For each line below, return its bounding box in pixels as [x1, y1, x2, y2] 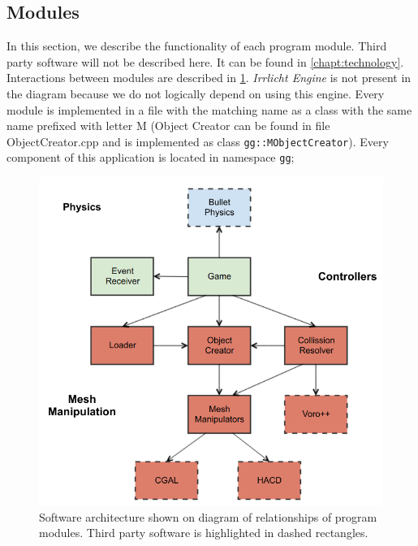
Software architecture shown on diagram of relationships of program [39, 508, 377, 525]
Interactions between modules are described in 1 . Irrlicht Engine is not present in [6, 69, 412, 86]
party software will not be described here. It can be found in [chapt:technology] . [6, 53, 404, 70]
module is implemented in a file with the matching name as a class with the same [6, 101, 412, 118]
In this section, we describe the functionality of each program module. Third [6, 37, 387, 54]
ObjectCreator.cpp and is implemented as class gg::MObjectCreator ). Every [6, 132, 389, 149]
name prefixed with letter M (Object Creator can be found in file [6, 117, 330, 134]
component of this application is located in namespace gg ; [6, 149, 295, 166]
